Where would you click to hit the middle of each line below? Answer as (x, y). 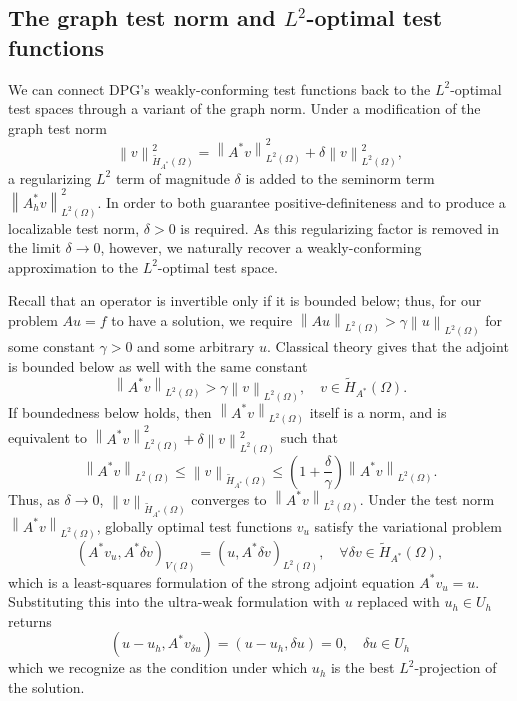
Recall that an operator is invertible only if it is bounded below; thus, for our (245, 300)
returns (30, 620)
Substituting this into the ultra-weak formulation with (174, 601)
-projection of (455, 667)
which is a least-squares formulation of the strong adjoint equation (211, 581)
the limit (34, 247)
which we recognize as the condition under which (158, 667)
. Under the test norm (427, 498)
